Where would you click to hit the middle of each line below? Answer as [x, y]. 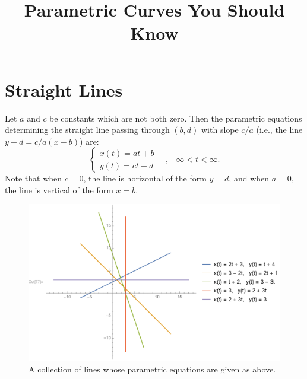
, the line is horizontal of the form [145, 178]
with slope [220, 130]
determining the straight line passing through [87, 130]
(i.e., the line [279, 130]
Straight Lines [64, 89]
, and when [249, 178]
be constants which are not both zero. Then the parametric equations [176, 118]
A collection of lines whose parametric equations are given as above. [152, 369]
